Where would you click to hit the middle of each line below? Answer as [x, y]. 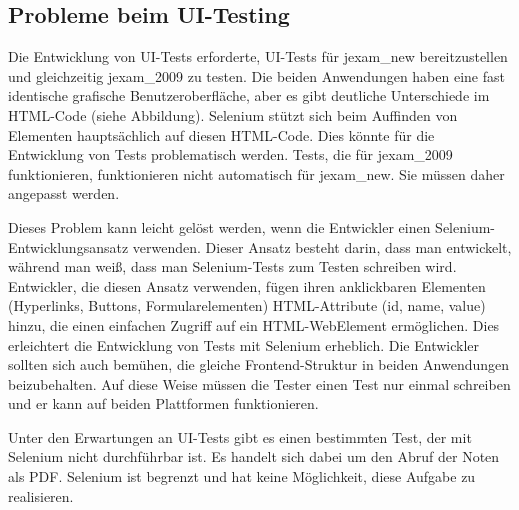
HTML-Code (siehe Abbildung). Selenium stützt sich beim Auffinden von [233, 114]
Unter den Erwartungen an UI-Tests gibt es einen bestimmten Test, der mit [240, 436]
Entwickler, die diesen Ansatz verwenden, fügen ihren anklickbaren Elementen [247, 285]
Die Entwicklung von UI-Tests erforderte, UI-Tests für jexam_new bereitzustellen [258, 56]
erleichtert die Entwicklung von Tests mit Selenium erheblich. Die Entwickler [244, 344]
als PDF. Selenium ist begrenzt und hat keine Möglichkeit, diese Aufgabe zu [242, 476]
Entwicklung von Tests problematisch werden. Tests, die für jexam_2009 [230, 154]
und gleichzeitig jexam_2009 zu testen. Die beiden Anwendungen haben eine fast [256, 75]
